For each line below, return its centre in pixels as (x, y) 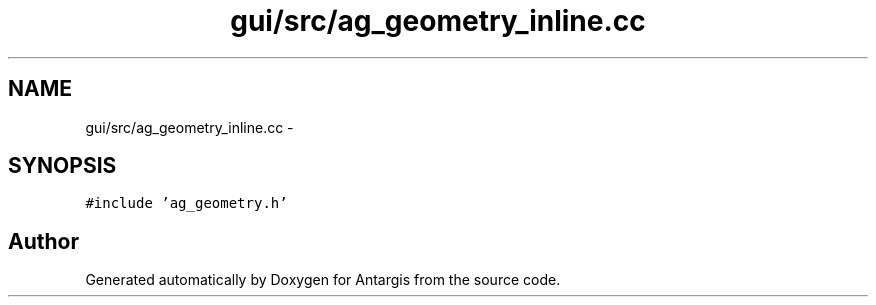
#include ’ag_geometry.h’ (186, 203)
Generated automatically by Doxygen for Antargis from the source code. (323, 280)
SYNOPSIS (62, 166)
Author (43, 241)
